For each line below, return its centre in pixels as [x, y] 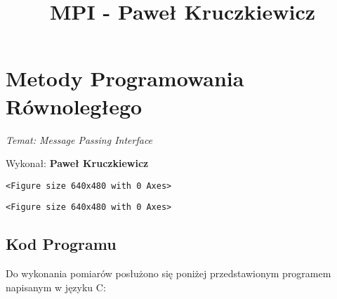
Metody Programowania [125, 78]
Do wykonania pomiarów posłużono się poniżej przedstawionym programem [168, 273]
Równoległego [74, 106]
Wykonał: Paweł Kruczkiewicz [77, 163]
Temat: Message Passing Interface [79, 139]
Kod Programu [61, 244]
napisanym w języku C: [56, 287]
